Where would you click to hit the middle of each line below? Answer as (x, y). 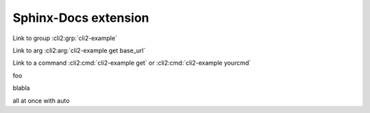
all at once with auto (41, 100)
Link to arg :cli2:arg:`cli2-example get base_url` (79, 50)
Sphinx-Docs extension (81, 18)
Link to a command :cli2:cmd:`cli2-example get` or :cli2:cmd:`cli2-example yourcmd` (132, 63)
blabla (21, 88)
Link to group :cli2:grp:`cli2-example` (65, 38)
